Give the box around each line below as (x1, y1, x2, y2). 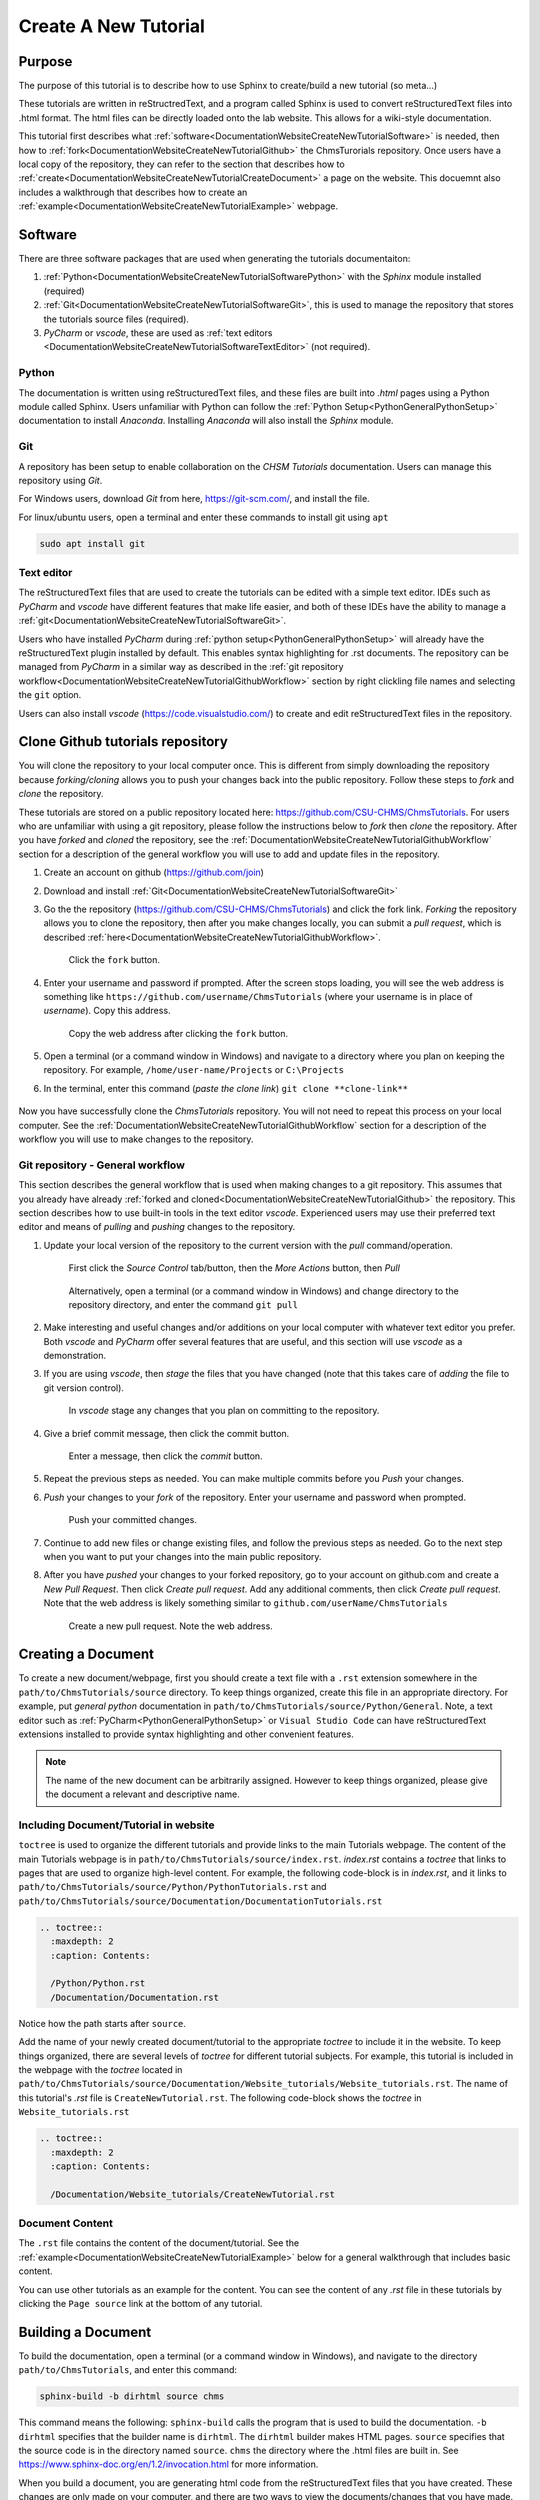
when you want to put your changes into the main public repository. (43, 1550, 322, 1562)
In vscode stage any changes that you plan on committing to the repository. (68, 1405, 380, 1417)
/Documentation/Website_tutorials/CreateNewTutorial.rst (50, 2188, 335, 2200)
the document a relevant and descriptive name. (45, 1788, 240, 1800)
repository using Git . (18, 474, 103, 486)
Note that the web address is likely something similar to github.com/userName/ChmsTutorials (43, 1597, 448, 1609)
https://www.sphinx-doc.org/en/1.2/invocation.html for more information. (18, 2458, 319, 2470)
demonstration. (43, 1350, 107, 1362)
